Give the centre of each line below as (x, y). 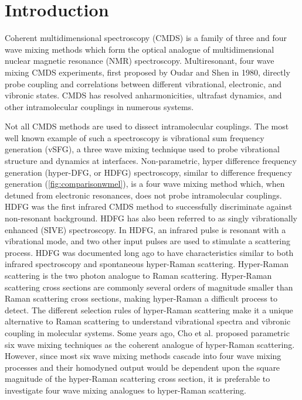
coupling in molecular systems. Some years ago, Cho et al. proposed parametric (147, 332)
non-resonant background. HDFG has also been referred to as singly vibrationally (151, 218)
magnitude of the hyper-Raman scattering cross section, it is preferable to (138, 379)
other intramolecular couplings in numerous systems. (99, 106)
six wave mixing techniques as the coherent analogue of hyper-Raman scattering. (150, 344)
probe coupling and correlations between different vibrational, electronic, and (143, 83)
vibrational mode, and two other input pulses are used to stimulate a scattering (148, 241)
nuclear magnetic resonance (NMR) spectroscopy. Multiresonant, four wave (140, 61)
